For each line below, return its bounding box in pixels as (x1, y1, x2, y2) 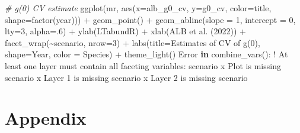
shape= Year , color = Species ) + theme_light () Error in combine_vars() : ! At (5, 48, 288, 60)
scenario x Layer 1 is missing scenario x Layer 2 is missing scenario (5, 71, 248, 83)
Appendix (5, 106, 87, 130)
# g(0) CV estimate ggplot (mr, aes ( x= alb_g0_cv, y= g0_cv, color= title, (5, 2, 272, 14)
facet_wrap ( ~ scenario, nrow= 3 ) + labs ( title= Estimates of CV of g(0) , (5, 36, 260, 48)
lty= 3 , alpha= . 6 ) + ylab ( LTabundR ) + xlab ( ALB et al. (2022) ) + (5, 25, 246, 37)
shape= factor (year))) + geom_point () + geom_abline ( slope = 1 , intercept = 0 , (5, 13, 296, 25)
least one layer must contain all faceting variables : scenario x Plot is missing (5, 59, 281, 72)
